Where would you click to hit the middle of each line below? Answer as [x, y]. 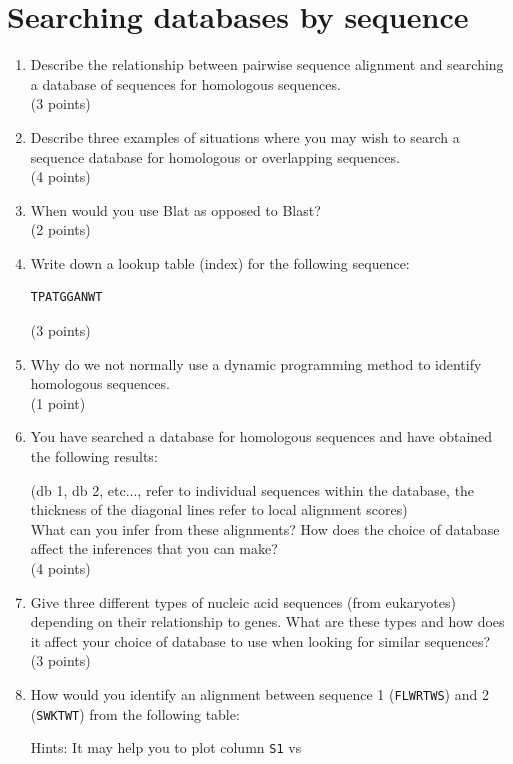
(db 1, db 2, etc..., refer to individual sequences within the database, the [252, 489]
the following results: [94, 456]
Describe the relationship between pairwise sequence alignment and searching [267, 64]
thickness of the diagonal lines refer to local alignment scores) [219, 509]
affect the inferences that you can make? [154, 548]
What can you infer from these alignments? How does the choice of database [265, 528]
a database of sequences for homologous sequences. [185, 83]
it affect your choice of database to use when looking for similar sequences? [260, 640]
